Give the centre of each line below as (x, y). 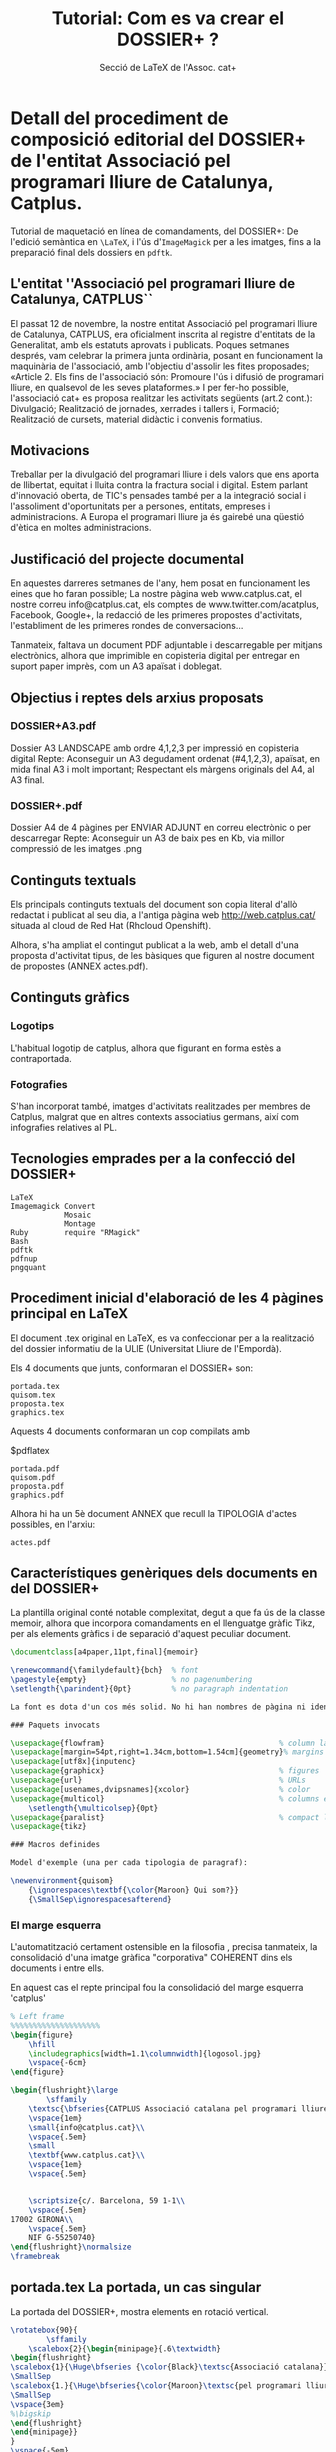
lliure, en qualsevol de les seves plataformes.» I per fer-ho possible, (150, 387)
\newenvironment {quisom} (62, 1881)
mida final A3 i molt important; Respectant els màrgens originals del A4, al (162, 769)
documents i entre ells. (57, 1968)
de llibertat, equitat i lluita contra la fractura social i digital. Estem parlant (159, 485)
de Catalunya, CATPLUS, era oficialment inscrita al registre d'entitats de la (163, 334)
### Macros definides (55, 1845)
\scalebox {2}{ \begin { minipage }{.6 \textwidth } (125, 2348)
